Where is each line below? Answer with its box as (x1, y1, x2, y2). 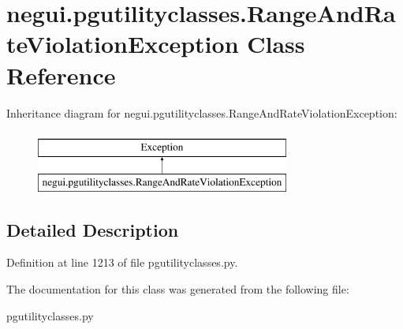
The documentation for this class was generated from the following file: (6, 281, 349, 297)
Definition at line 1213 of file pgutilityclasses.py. (6, 254, 238, 271)
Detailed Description (6, 217, 179, 241)
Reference (6, 58, 116, 91)
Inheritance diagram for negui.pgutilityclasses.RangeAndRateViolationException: (6, 104, 397, 121)
